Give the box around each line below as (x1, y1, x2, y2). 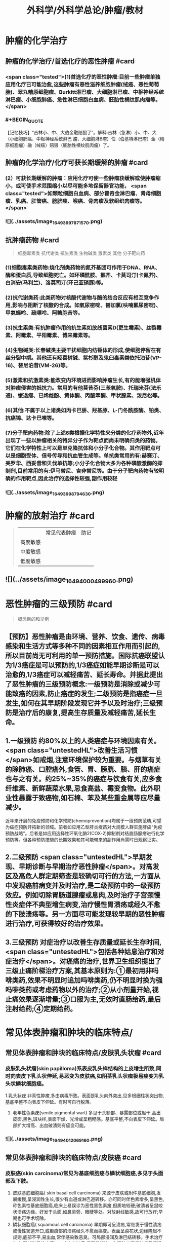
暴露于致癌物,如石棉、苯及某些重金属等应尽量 (18, 794, 161, 802)
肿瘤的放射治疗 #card (5, 510, 95, 522)
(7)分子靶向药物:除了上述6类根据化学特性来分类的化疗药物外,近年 (5, 429, 164, 436)
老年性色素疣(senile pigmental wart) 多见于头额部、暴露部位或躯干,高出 (12, 1110, 161, 1116)
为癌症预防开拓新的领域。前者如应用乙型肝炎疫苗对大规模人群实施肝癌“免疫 (5, 824, 163, 830)
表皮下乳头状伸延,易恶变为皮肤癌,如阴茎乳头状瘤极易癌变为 (15, 1072, 159, 1079)
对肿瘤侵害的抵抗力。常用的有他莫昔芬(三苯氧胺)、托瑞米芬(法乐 (5, 384, 161, 391)
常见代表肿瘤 (45, 529, 76, 536)
